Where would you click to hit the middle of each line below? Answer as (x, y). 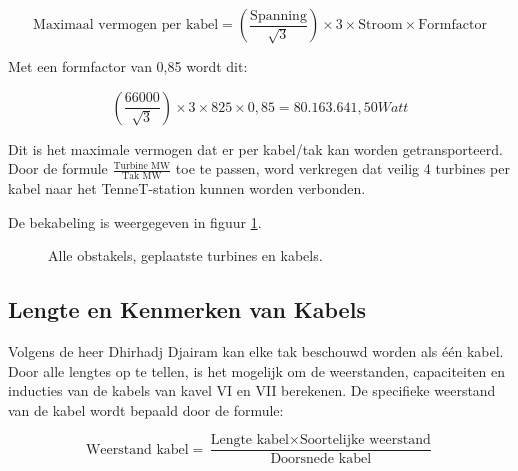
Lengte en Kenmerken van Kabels (187, 309)
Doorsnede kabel (321, 459)
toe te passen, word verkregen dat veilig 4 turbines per (342, 168)
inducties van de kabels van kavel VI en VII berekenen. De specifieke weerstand (252, 390)
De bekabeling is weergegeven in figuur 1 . (135, 221)
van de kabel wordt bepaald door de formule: (146, 409)
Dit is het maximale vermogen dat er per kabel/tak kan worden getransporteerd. (255, 148)
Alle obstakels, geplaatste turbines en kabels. (185, 255)
